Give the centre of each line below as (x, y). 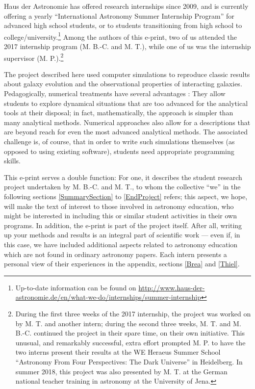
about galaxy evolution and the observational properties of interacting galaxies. (123, 84)
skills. (12, 161)
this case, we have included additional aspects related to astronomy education (121, 244)
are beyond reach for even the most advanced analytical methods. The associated (126, 132)
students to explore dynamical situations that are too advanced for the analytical (126, 103)
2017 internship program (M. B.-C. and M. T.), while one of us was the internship (127, 46)
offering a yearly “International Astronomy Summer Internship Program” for (119, 15)
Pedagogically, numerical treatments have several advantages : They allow (115, 93)
